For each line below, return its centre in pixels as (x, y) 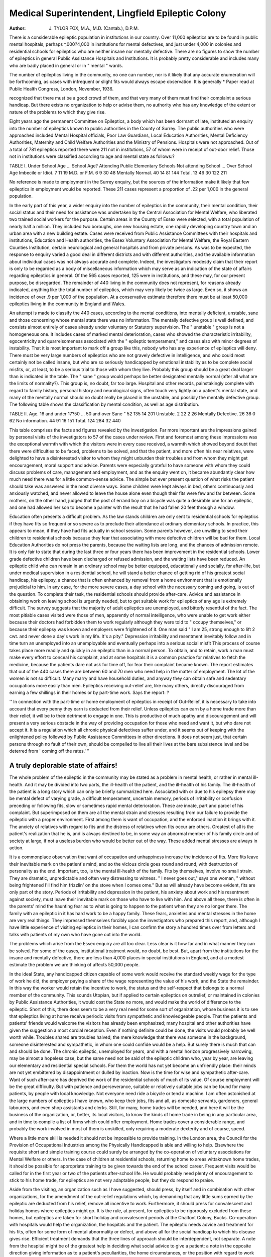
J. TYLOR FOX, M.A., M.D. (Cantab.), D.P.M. (94, 28)
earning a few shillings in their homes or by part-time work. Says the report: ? (89, 693)
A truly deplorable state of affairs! (63, 766)
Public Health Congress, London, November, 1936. (61, 88)
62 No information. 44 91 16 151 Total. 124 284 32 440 (65, 421)
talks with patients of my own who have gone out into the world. (76, 934)
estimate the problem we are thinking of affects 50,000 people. (75, 965)
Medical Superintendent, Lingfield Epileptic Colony (118, 13)
